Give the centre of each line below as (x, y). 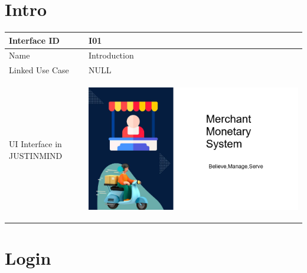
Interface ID (34, 40)
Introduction (111, 55)
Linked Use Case (39, 70)
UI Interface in (35, 144)
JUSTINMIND (36, 155)
